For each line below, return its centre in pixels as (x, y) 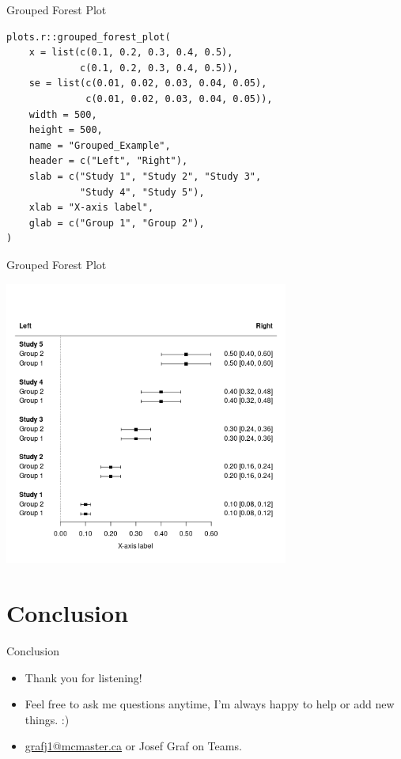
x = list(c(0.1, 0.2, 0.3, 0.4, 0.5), (131, 53)
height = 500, (66, 130)
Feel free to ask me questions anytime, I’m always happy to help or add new (210, 704)
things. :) (47, 719)
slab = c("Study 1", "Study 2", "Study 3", (145, 176)
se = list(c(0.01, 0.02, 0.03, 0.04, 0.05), (148, 83)
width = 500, (63, 114)
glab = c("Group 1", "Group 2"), (117, 223)
